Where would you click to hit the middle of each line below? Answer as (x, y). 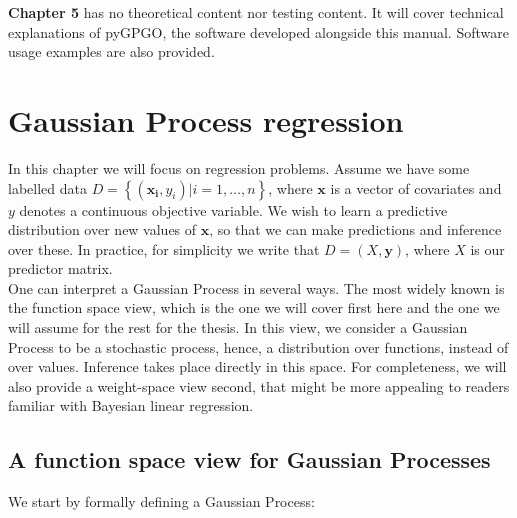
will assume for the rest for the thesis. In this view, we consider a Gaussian (238, 327)
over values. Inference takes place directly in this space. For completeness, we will (257, 366)
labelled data (47, 187)
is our (487, 248)
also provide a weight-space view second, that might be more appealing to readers (259, 385)
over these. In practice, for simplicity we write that (164, 248)
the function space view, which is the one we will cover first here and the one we (254, 307)
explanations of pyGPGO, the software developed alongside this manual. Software (258, 31)
